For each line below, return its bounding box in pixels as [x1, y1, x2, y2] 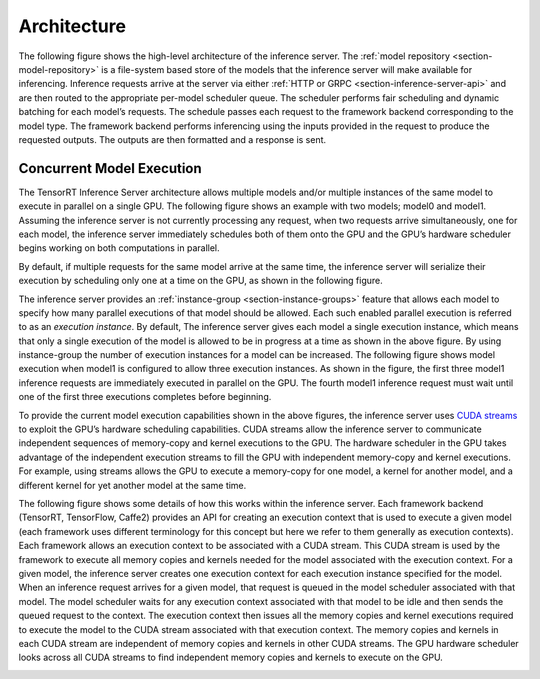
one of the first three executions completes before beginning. [18, 391, 272, 403]
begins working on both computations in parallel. [18, 242, 220, 254]
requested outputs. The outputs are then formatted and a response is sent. [18, 133, 327, 145]
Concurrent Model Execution [18, 160, 202, 177]
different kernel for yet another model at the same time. [18, 479, 247, 491]
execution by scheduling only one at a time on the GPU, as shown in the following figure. [18, 275, 384, 287]
